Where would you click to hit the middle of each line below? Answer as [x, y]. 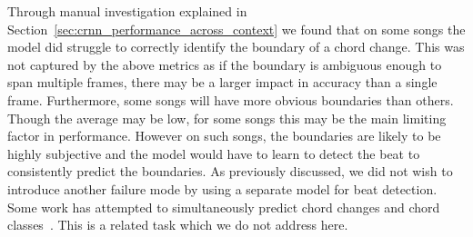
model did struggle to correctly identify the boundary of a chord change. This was [236, 47]
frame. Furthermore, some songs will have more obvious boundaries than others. [231, 99]
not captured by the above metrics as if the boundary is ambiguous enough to [225, 64]
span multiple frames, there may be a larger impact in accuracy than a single [222, 82]
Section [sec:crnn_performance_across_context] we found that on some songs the [236, 29]
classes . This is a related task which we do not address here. [178, 225]
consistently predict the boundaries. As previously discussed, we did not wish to [230, 171]
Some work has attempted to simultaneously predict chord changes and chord [224, 207]
